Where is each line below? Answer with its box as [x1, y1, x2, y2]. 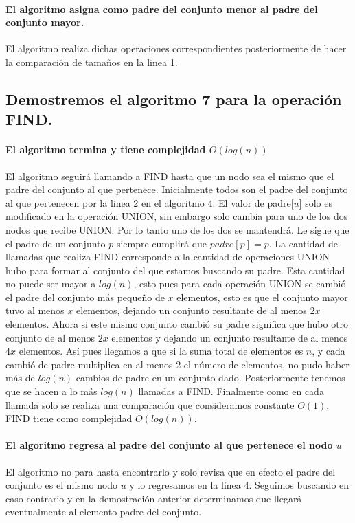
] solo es [299, 195, 332, 210]
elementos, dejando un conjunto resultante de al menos [76, 303, 307, 318]
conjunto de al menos [5, 330, 95, 344]
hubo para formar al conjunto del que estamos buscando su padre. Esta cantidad [5, 263, 345, 277]
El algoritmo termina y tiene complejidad [5, 142, 206, 157]
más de [5, 370, 35, 385]
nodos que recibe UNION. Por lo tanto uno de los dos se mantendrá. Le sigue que [5, 222, 350, 236]
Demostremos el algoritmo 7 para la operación [5, 88, 342, 109]
